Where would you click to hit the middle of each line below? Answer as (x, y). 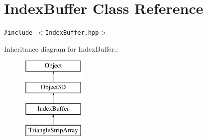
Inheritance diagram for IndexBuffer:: (61, 48)
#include (18, 33)
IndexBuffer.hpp (72, 33)
